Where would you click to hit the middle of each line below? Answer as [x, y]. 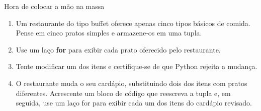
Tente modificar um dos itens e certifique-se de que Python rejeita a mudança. [137, 66]
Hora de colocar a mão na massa [54, 6]
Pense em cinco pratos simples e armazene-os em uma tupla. [109, 33]
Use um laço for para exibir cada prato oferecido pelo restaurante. [118, 49]
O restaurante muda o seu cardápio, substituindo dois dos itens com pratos [132, 83]
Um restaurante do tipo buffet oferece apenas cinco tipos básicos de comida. [133, 23]
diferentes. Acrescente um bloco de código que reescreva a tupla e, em [123, 93]
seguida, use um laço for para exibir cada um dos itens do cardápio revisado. [134, 103]
